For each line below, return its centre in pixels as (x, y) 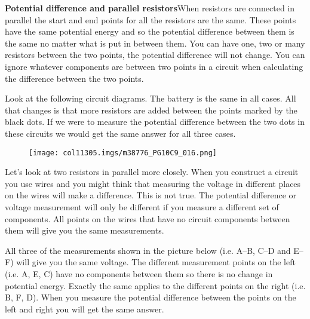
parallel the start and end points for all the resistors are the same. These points (151, 19)
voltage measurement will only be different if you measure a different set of (142, 206)
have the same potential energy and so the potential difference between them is (150, 31)
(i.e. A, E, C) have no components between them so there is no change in (139, 273)
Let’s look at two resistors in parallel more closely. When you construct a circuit (152, 172)
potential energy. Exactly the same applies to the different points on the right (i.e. (155, 285)
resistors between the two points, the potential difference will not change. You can (155, 55)
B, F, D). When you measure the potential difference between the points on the (151, 297)
